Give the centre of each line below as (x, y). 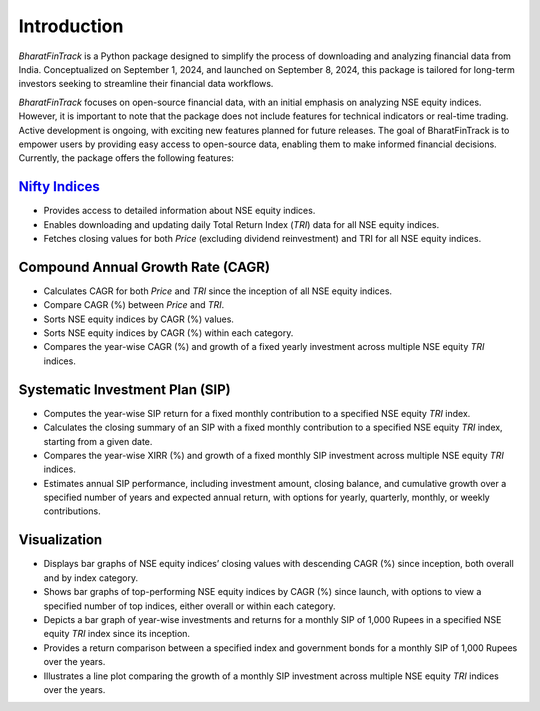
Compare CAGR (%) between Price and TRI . (134, 305)
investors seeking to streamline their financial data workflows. (146, 84)
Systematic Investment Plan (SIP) (125, 389)
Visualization (60, 540)
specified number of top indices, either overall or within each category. (189, 606)
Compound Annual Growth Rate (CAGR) (144, 266)
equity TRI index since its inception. (116, 634)
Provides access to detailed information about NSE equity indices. (179, 211)
